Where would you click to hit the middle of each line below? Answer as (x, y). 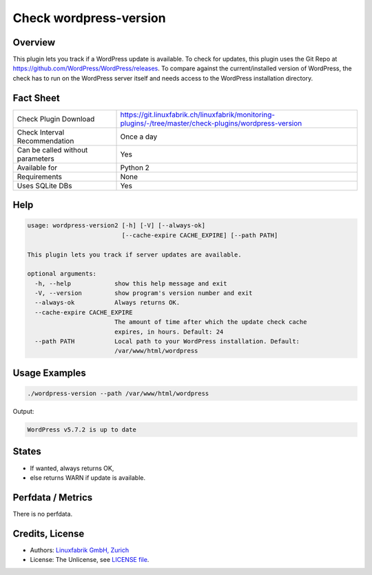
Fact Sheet (36, 98)
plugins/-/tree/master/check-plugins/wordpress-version (211, 123)
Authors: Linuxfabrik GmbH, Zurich (80, 550)
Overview (34, 42)
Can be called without (52, 150)
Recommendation (45, 141)
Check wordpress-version (89, 18)
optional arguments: (62, 274)
